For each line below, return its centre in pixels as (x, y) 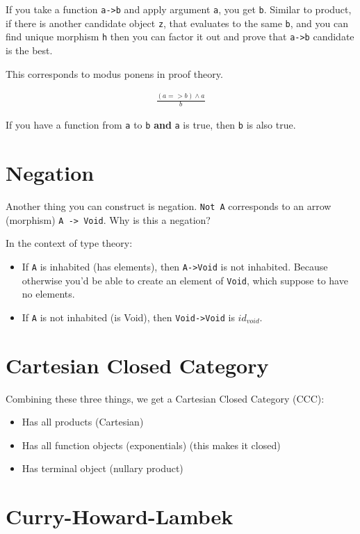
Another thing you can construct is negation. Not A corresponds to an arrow (169, 206)
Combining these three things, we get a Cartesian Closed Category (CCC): (165, 398)
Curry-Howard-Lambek (120, 516)
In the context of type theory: (69, 243)
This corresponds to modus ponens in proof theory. (114, 73)
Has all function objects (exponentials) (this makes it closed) (151, 445)
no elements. (48, 294)
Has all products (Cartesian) (83, 422)
